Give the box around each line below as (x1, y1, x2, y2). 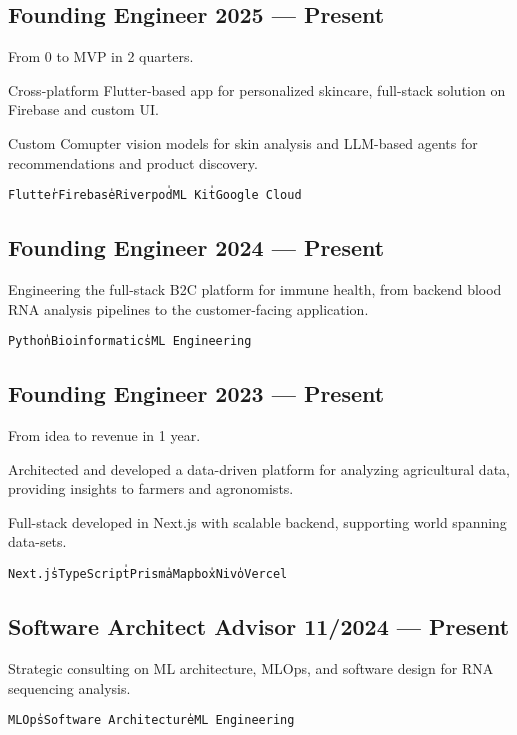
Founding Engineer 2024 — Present (8, 232, 385, 263)
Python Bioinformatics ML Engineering (8, 334, 252, 349)
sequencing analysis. (8, 677, 131, 698)
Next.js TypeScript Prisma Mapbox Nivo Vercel (8, 567, 288, 582)
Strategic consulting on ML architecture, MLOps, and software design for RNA (8, 657, 494, 678)
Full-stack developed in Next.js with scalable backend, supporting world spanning (8, 511, 507, 532)
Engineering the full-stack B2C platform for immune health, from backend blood (8, 279, 502, 300)
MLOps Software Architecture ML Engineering (8, 713, 295, 728)
